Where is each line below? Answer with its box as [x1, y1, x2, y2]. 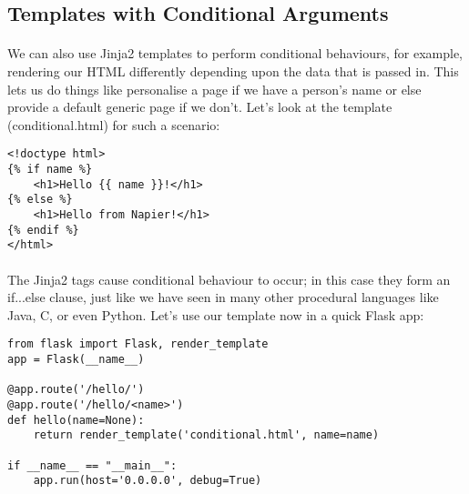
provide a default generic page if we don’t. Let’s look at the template [7, 97, 393, 116]
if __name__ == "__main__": [7, 459, 178, 472]
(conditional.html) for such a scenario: [7, 115, 220, 134]
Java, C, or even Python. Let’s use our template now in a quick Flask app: [7, 305, 424, 324]
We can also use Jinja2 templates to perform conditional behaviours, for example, [7, 44, 464, 63]
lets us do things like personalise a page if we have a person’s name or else [7, 79, 422, 98]
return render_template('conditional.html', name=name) [33, 428, 380, 442]
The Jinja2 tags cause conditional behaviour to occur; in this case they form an [7, 269, 451, 288]
